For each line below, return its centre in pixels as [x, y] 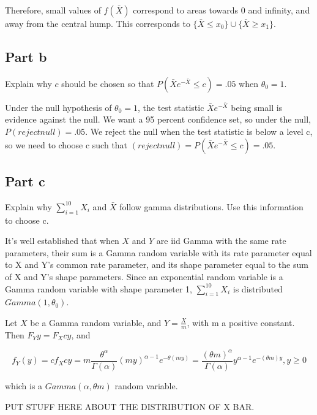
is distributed [258, 288]
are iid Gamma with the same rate [221, 241]
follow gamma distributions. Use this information [211, 206]
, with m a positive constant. [241, 322]
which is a [24, 385]
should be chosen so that [108, 83]
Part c [25, 181]
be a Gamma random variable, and [96, 322]
